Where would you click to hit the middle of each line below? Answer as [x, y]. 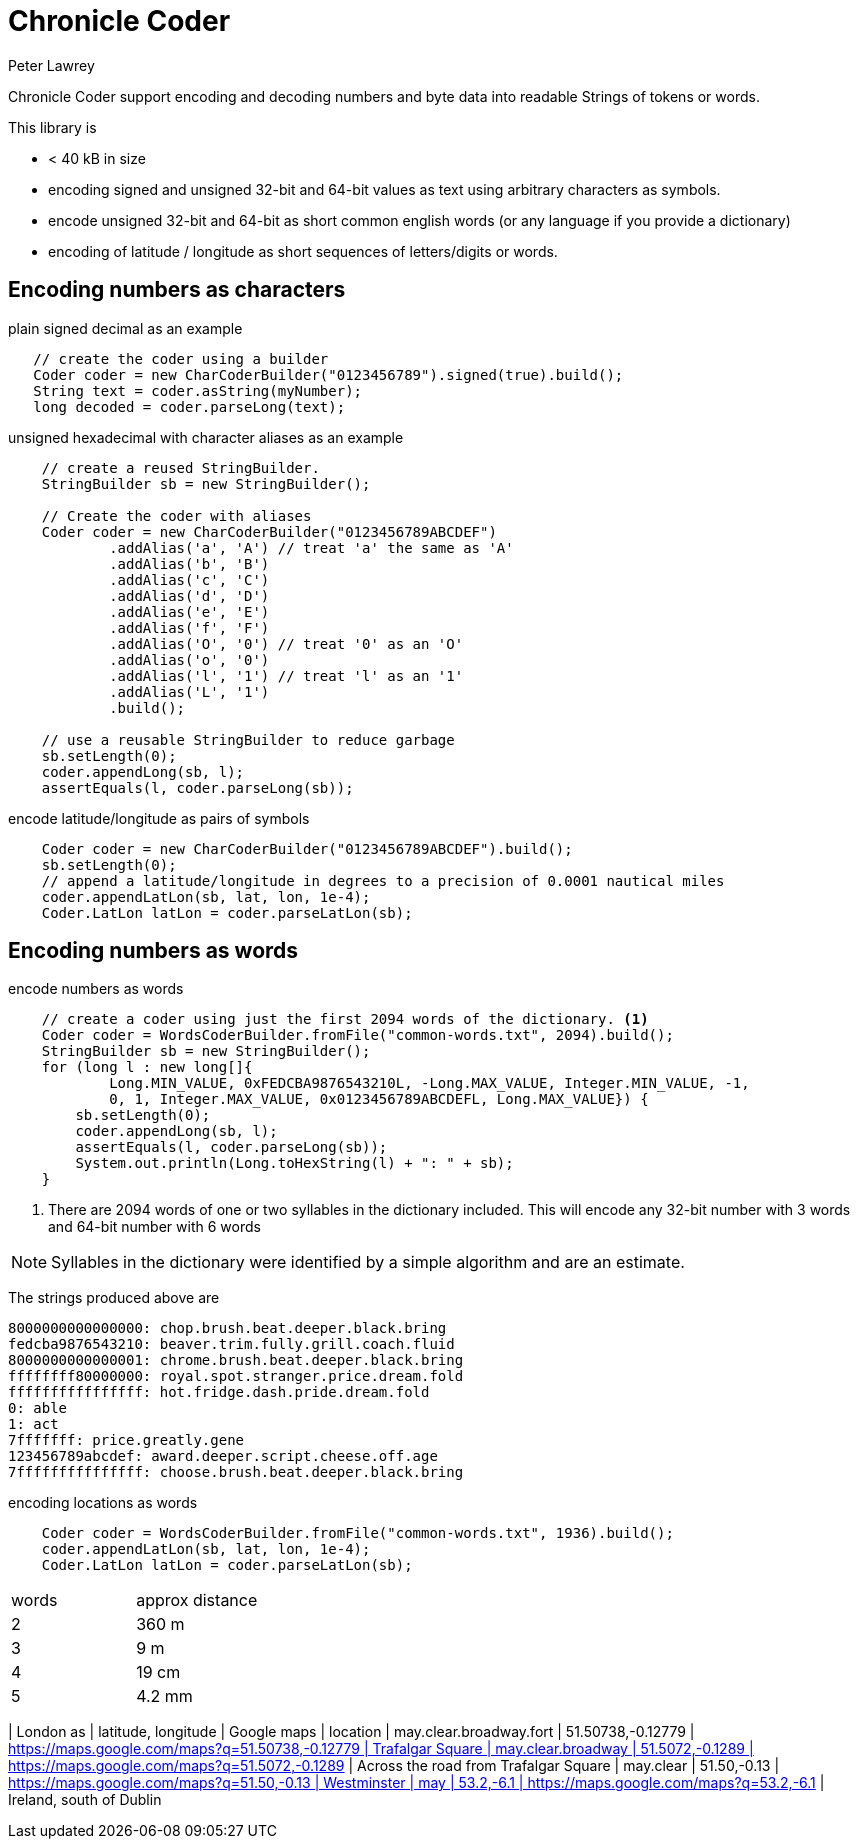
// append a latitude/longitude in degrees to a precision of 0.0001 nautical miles [383, 880]
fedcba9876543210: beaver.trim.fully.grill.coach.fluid [231, 1344]
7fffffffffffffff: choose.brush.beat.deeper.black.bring [236, 1472]
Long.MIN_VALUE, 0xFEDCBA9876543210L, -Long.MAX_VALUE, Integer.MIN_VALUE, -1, [429, 1083]
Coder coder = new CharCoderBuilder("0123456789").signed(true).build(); [328, 374]
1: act [33, 1424]
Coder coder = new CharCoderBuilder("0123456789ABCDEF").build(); [307, 848]
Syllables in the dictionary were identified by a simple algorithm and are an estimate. [368, 1262]
